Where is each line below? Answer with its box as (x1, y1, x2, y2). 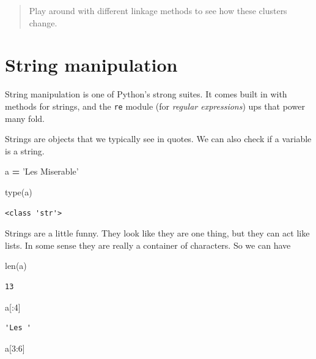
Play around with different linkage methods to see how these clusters (29, 4, 287, 17)
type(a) (5, 185, 32, 198)
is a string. (5, 144, 45, 157)
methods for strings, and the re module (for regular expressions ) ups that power (5, 99, 305, 112)
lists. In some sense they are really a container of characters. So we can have (5, 238, 291, 251)
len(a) (5, 259, 27, 272)
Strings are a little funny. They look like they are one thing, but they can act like (5, 227, 310, 240)
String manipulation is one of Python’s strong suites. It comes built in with (5, 88, 287, 100)
